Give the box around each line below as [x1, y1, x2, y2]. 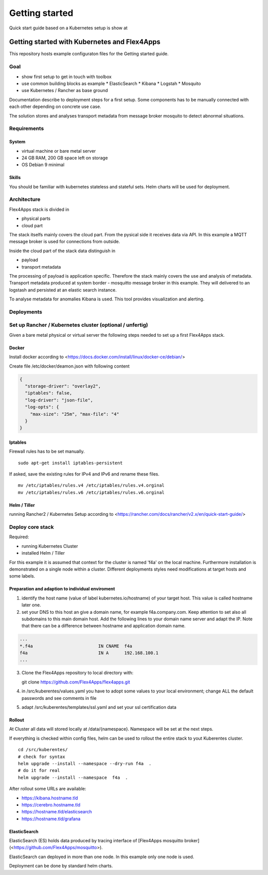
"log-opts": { [25, 404, 60, 410]
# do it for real [18, 768, 60, 774]
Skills [9, 175, 21, 181]
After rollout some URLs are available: [9, 786, 86, 792]
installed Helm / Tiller [21, 550, 65, 556]
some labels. [9, 573, 35, 579]
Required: [9, 534, 29, 540]
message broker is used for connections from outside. [9, 239, 120, 245]
